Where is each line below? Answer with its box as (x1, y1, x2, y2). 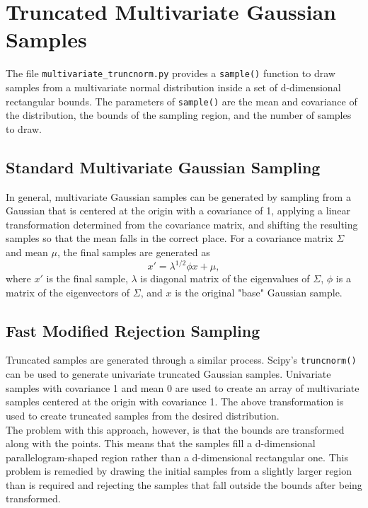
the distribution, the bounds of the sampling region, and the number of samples (6, 108, 352, 122)
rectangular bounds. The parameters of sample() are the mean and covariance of (6, 93, 357, 108)
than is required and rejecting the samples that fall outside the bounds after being (6, 477, 362, 492)
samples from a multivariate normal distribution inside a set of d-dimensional (6, 79, 341, 94)
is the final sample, (46, 271, 128, 286)
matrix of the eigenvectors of (6, 284, 130, 299)
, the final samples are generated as (57, 244, 210, 259)
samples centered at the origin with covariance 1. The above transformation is (6, 394, 344, 409)
